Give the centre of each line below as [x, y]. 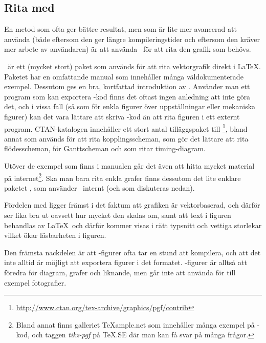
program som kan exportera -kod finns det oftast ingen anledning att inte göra [127, 96]
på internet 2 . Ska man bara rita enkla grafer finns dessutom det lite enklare [123, 177]
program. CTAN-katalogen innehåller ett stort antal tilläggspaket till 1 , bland [126, 128]
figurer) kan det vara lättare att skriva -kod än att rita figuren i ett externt [122, 116]
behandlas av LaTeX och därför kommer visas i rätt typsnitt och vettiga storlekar [133, 225]
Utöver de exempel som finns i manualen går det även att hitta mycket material [129, 165]
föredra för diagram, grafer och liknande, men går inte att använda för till [120, 272]
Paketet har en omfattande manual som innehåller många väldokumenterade [124, 76]
